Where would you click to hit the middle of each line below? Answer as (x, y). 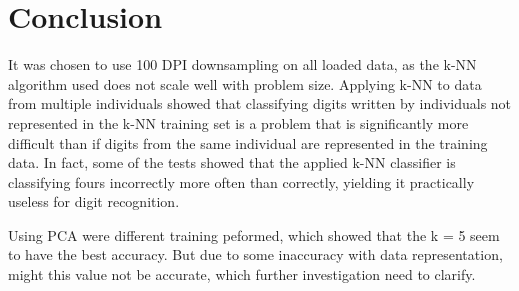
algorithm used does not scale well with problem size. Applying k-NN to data (245, 83)
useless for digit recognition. (94, 201)
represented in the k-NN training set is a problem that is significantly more (238, 122)
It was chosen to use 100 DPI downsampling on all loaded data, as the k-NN (242, 64)
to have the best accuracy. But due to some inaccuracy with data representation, (255, 254)
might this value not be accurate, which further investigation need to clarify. (242, 274)
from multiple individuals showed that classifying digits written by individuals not (260, 103)
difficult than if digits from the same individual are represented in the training (248, 142)
